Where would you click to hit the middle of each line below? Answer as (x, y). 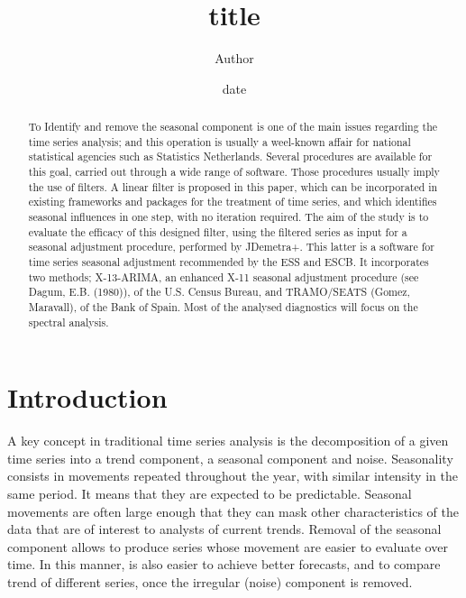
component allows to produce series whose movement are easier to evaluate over (228, 546)
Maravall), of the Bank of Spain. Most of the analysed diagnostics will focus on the (223, 306)
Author (234, 58)
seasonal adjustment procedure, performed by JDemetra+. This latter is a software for (231, 247)
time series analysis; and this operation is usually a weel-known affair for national (219, 141)
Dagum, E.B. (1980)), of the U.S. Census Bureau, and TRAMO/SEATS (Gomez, (219, 292)
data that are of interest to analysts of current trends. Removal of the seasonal (224, 529)
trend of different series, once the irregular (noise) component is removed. (210, 581)
